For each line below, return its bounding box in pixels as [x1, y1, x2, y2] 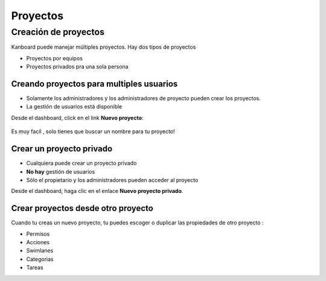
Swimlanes [26, 247, 54, 254]
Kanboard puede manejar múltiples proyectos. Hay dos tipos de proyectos [11, 43, 196, 51]
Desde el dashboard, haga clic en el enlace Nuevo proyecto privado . [11, 188, 184, 195]
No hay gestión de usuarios [26, 168, 95, 175]
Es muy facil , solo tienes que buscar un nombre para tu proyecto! [11, 128, 175, 135]
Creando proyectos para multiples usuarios [11, 78, 178, 89]
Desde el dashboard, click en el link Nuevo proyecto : [11, 114, 144, 121]
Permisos [26, 230, 50, 238]
